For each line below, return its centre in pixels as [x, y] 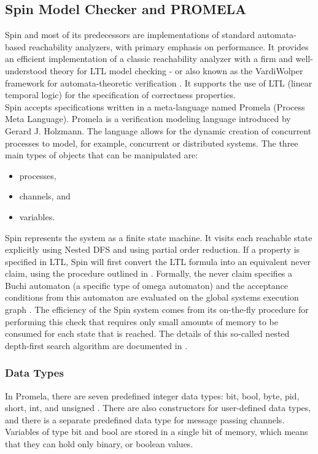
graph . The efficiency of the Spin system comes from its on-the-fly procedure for [157, 310]
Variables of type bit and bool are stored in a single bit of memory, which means [157, 432]
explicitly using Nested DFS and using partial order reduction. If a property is [153, 249]
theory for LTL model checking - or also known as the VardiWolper [176, 70]
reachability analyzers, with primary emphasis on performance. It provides [169, 46]
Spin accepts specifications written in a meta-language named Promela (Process [155, 106]
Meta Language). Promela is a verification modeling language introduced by [148, 119]
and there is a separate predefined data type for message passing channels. [145, 419]
